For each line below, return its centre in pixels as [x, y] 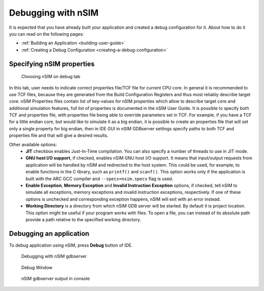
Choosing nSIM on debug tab [51, 77]
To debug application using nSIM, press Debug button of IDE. [71, 245]
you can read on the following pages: [46, 34]
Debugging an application [49, 234]
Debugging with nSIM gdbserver [54, 256]
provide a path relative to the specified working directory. [83, 219]
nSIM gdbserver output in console [55, 279]
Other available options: [33, 145]
